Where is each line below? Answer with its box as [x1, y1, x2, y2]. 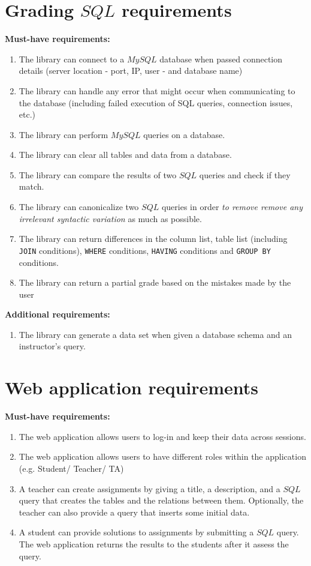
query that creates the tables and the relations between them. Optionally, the [19, 494, 304, 507]
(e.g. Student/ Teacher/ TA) [19, 462, 124, 474]
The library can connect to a [19, 52, 125, 65]
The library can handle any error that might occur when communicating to [19, 84, 295, 97]
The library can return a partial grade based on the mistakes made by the [19, 276, 291, 289]
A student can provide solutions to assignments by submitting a [19, 526, 254, 538]
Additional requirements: [5, 308, 110, 321]
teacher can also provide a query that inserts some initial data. [19, 505, 250, 518]
